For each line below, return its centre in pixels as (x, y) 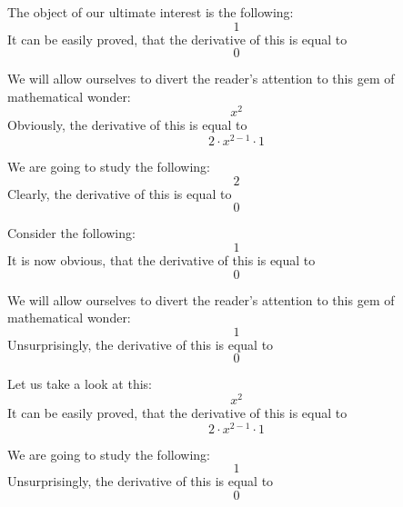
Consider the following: (71, 233)
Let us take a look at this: (80, 384)
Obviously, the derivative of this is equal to (127, 125)
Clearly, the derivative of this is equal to (120, 193)
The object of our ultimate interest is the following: (151, 12)
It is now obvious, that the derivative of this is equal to (161, 259)
